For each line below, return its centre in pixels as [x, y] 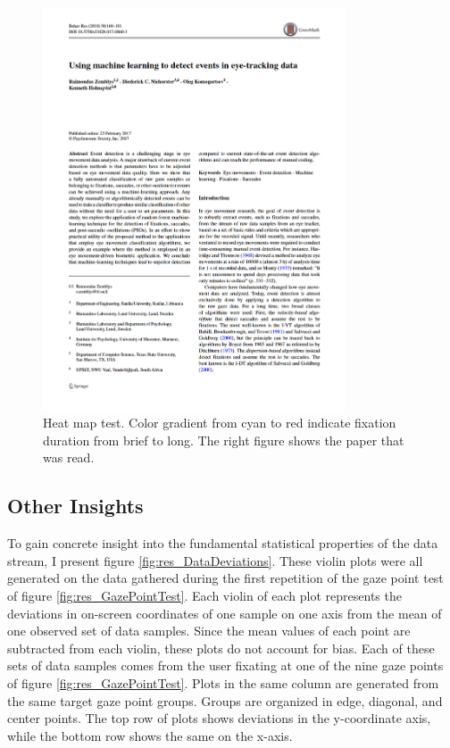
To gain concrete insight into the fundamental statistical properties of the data [223, 543]
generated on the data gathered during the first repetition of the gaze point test [225, 578]
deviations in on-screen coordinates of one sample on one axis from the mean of [225, 613]
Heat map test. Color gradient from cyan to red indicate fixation [220, 423]
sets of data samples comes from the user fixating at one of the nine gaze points [225, 665]
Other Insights [75, 506]
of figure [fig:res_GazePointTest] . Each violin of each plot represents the [204, 596]
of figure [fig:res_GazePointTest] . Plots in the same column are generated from [223, 682]
